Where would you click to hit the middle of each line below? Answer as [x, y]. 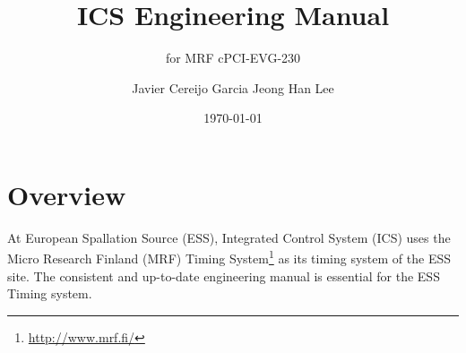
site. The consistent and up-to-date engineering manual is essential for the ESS [224, 276]
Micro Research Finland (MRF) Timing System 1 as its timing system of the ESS [229, 257]
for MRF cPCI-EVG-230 [233, 58]
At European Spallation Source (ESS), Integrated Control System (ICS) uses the [229, 237]
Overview [67, 194]
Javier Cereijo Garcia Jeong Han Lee [233, 87]
